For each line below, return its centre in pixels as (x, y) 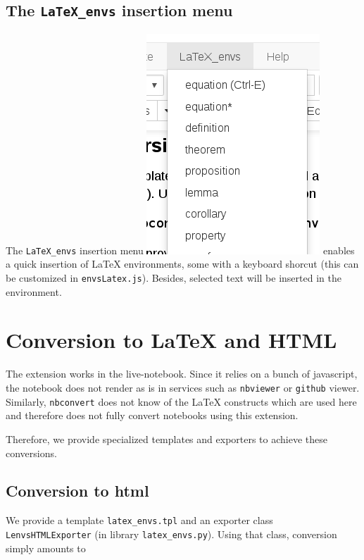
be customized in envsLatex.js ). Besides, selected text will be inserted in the (174, 278)
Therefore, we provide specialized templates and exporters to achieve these (167, 438)
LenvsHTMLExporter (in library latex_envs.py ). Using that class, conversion (171, 534)
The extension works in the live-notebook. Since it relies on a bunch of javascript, (182, 374)
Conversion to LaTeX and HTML (171, 340)
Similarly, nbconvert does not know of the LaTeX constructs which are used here (181, 401)
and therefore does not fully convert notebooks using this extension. (152, 415)
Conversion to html (77, 491)
